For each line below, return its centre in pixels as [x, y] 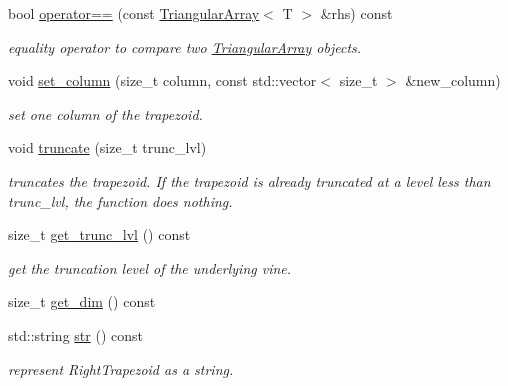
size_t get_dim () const [82, 301]
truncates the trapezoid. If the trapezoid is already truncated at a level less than [249, 180]
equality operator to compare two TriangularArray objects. [185, 46]
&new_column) [453, 80]
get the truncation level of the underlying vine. [150, 267]
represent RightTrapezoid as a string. [121, 368]
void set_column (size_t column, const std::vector [162, 80]
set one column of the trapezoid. [105, 113]
